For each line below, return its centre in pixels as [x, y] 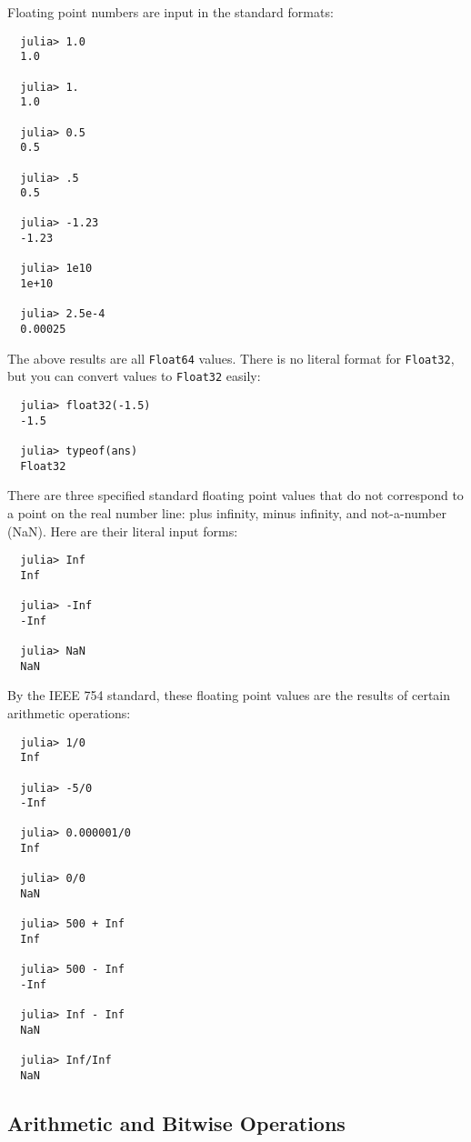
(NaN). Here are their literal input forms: [123, 531]
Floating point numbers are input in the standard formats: [170, 12]
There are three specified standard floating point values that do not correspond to [235, 495]
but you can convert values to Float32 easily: [134, 376]
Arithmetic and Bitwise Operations [176, 1123]
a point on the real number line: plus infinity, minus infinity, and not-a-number [227, 512]
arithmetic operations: [69, 712]
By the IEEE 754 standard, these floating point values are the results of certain [229, 695]
